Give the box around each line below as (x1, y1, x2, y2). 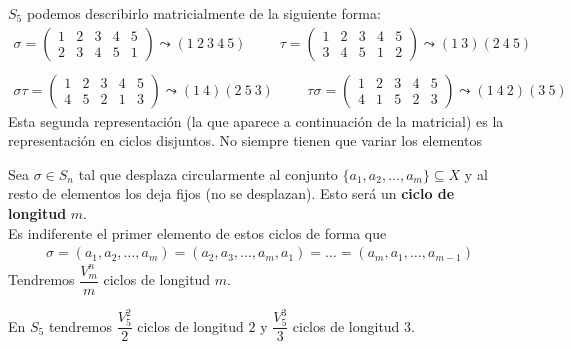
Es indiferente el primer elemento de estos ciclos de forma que (8, 222, 387, 243)
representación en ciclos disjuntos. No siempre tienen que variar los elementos (8, 130, 482, 151)
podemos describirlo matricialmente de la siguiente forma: (26, 3, 381, 23)
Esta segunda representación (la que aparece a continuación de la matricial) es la (8, 110, 504, 131)
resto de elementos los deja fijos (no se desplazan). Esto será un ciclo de (8, 183, 455, 204)
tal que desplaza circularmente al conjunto (78, 163, 338, 184)
